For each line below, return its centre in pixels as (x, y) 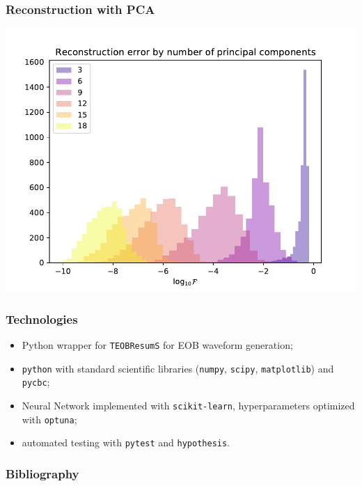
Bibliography (42, 473)
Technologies (42, 319)
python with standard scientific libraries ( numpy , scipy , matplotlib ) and (178, 368)
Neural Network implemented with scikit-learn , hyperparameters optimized (188, 405)
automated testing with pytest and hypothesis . (126, 442)
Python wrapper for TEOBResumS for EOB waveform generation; (157, 345)
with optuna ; (49, 419)
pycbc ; (36, 382)
